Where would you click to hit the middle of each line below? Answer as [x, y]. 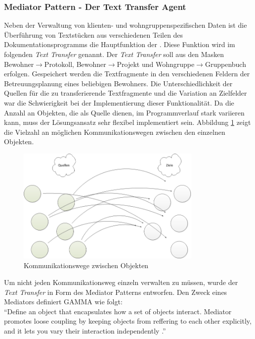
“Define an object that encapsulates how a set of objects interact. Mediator [118, 311]
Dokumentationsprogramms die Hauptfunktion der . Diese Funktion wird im [120, 44]
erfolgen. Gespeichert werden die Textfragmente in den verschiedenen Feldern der [127, 74]
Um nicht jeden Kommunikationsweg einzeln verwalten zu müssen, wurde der [121, 282]
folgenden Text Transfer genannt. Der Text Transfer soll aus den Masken [114, 54]
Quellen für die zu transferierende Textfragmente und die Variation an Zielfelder [126, 93]
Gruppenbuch [225, 64]
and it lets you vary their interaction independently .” [85, 331]
